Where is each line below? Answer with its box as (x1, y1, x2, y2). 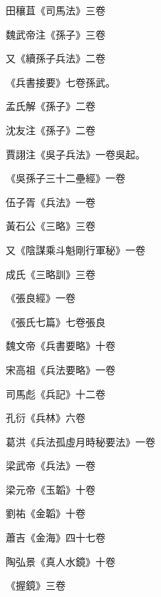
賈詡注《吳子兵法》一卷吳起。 (6, 146, 145, 161)
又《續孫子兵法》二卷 (6, 51, 105, 66)
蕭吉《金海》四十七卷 (6, 530, 105, 545)
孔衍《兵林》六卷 (6, 410, 85, 425)
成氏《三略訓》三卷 (6, 266, 95, 281)
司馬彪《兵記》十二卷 (6, 386, 105, 401)
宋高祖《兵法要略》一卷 (6, 362, 115, 377)
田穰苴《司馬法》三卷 (6, 3, 105, 17)
